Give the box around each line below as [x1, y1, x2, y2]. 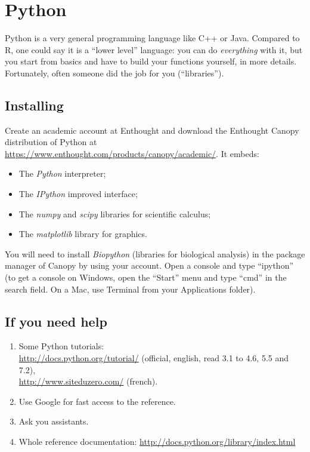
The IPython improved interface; [18, 187, 138, 200]
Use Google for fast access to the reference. [18, 395, 176, 407]
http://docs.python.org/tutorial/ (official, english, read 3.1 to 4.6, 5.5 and [18, 352, 289, 364]
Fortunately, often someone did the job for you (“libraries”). [5, 66, 224, 79]
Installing [5, 96, 64, 114]
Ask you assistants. [18, 415, 89, 428]
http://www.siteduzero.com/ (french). [18, 375, 158, 388]
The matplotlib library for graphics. [18, 227, 147, 240]
